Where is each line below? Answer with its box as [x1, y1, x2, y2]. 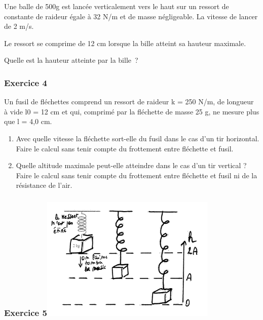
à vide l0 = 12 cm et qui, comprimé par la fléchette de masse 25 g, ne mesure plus [4, 106, 259, 116]
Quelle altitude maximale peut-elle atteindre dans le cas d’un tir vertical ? [16, 160, 247, 171]
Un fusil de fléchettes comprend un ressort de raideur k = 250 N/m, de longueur [4, 96, 254, 107]
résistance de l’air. [16, 180, 72, 190]
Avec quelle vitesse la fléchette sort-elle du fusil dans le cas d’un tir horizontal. [16, 133, 259, 143]
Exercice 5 [4, 306, 47, 318]
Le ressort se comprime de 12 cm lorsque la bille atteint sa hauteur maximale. [4, 37, 246, 48]
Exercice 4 [4, 76, 47, 89]
